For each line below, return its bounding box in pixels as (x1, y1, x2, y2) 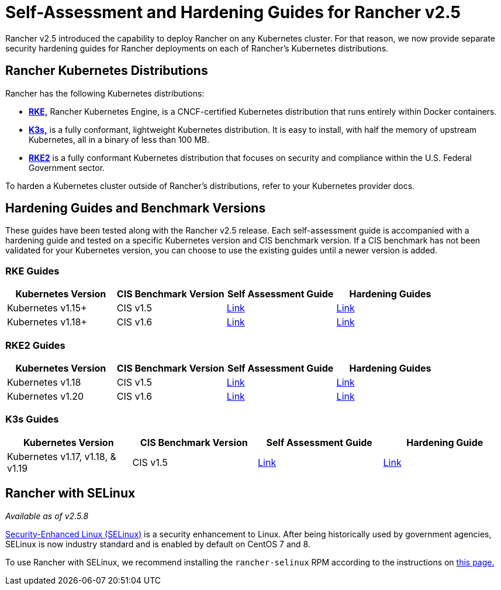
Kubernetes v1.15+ (7, 302, 87, 314)
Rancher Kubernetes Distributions (5, 63, 208, 78)
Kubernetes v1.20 (7, 390, 84, 402)
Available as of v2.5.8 (5, 510, 89, 521)
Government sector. (29, 162, 105, 173)
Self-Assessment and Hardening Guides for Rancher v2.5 (5, 2, 461, 22)
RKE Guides (5, 265, 60, 277)
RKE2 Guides (5, 339, 65, 351)
